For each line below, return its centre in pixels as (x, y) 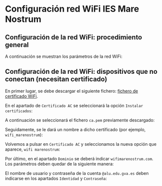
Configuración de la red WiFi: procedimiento (74, 37)
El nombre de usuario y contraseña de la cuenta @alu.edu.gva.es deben (77, 173)
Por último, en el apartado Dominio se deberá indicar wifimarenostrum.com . (79, 158)
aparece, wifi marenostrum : (33, 149)
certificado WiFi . (21, 96)
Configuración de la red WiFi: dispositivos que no (81, 72)
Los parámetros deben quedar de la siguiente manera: (60, 164)
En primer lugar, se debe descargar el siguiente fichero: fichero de (72, 91)
